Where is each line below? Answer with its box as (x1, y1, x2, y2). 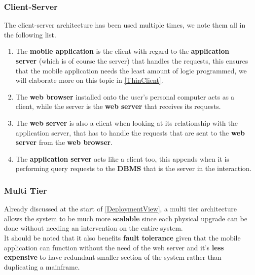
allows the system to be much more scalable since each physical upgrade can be (4, 213, 248, 223)
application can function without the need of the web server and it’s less (4, 242, 224, 252)
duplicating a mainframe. (4, 261, 80, 272)
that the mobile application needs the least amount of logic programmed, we (15, 65, 247, 75)
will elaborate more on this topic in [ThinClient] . (15, 75, 163, 85)
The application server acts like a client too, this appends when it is (15, 153, 229, 164)
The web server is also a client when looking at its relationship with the (15, 117, 238, 128)
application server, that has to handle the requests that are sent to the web (15, 127, 245, 137)
